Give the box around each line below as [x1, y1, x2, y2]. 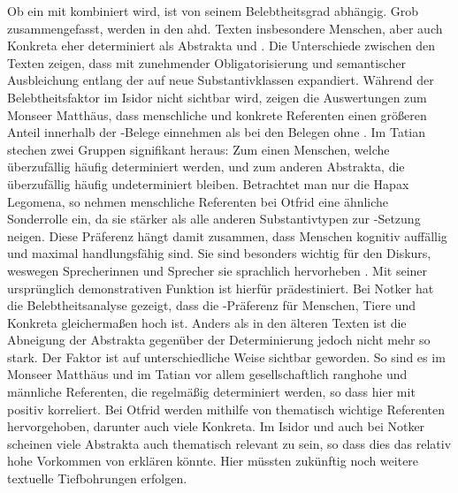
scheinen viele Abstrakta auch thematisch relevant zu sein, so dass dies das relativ [7, 434, 452, 452]
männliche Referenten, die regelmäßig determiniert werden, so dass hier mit [7, 383, 416, 401]
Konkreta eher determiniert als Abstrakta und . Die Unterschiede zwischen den [7, 36, 436, 55]
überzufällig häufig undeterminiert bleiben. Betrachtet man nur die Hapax [7, 174, 409, 193]
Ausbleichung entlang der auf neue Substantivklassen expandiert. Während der [7, 71, 434, 89]
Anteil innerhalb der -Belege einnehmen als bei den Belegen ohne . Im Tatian [7, 123, 426, 141]
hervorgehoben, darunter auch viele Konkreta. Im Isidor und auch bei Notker [7, 417, 425, 436]
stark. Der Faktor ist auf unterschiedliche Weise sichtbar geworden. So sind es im [7, 347, 446, 366]
